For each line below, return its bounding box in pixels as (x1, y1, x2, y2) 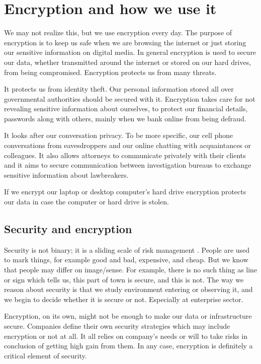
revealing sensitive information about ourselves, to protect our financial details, (4, 103, 248, 114)
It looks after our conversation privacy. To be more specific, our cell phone (4, 130, 233, 140)
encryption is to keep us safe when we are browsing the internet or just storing (4, 37, 246, 47)
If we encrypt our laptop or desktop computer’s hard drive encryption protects (4, 186, 246, 197)
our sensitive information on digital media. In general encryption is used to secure (4, 47, 256, 57)
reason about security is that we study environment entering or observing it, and (4, 284, 253, 295)
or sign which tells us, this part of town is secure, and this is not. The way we (4, 274, 244, 284)
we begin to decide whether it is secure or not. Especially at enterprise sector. (4, 294, 243, 304)
